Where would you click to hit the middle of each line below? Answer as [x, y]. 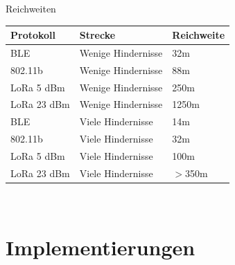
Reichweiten [31, 8]
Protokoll [33, 35]
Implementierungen [101, 247]
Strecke [97, 35]
